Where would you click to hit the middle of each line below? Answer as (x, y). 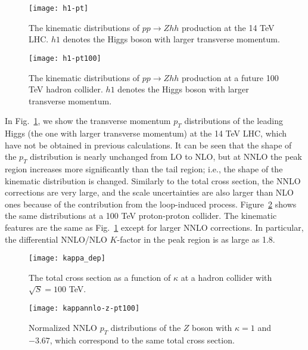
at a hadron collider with (226, 277)
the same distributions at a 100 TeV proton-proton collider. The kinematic (141, 216)
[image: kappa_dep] (67, 258)
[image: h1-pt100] (65, 58)
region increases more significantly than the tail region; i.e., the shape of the (144, 169)
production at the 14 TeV (228, 27)
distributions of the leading (234, 121)
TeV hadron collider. (66, 89)
